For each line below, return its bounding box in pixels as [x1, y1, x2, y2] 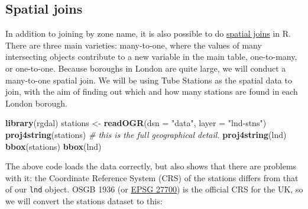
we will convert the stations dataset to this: [5, 194, 163, 207]
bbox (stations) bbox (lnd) [5, 140, 102, 152]
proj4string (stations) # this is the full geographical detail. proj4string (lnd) [5, 128, 287, 140]
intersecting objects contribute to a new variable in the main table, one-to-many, [5, 50, 297, 63]
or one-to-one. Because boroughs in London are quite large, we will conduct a [5, 62, 286, 74]
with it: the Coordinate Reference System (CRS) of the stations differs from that [5, 171, 299, 184]
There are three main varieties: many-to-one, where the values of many [5, 38, 262, 51]
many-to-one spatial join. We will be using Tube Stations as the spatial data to [5, 73, 292, 86]
